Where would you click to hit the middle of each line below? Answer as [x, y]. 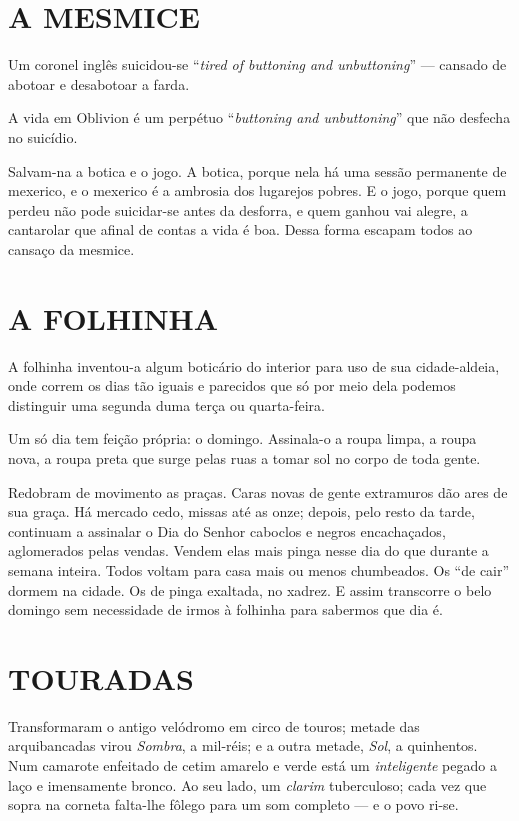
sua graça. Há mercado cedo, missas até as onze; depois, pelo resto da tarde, [241, 511]
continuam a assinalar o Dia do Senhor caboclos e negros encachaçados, [227, 530]
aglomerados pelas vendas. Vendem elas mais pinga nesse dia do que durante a [248, 550]
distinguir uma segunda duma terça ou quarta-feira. [166, 404]
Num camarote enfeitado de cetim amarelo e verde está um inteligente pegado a [252, 765]
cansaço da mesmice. [71, 248]
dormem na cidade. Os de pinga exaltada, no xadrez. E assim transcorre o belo [250, 589]
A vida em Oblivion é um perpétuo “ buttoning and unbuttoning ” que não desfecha [259, 117]
